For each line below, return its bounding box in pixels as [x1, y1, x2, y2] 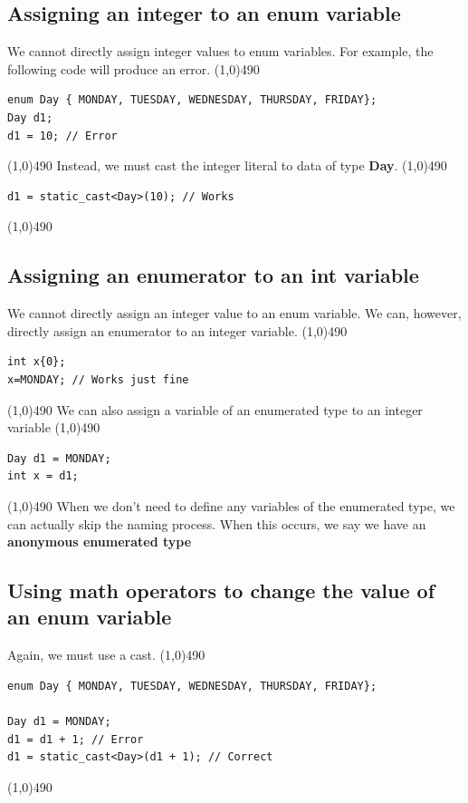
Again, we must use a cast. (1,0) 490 [7, 645, 205, 664]
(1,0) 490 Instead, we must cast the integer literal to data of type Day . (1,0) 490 [7, 156, 447, 175]
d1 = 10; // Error [7, 129, 118, 142]
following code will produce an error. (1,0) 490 [7, 59, 260, 78]
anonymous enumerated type [7, 532, 192, 551]
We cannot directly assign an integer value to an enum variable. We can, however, [7, 304, 462, 323]
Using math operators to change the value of [7, 576, 435, 605]
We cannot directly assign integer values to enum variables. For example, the [7, 42, 434, 61]
